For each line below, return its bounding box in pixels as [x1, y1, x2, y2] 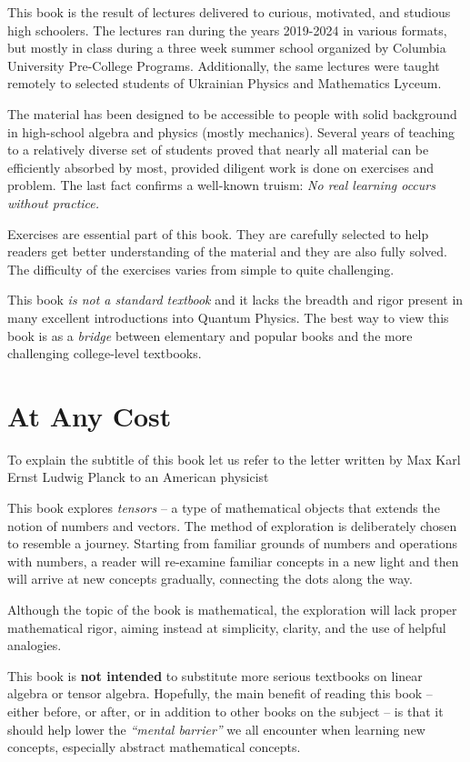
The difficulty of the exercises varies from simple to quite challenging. [7, 259, 395, 278]
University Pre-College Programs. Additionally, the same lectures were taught [7, 55, 440, 75]
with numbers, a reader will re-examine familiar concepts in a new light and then [7, 551, 459, 570]
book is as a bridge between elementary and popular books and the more [7, 326, 413, 345]
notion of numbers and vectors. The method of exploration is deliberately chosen [7, 516, 457, 535]
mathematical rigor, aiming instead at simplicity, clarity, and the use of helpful [7, 617, 446, 637]
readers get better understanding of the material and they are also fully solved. [7, 242, 447, 261]
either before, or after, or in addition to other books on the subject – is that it [7, 701, 444, 720]
